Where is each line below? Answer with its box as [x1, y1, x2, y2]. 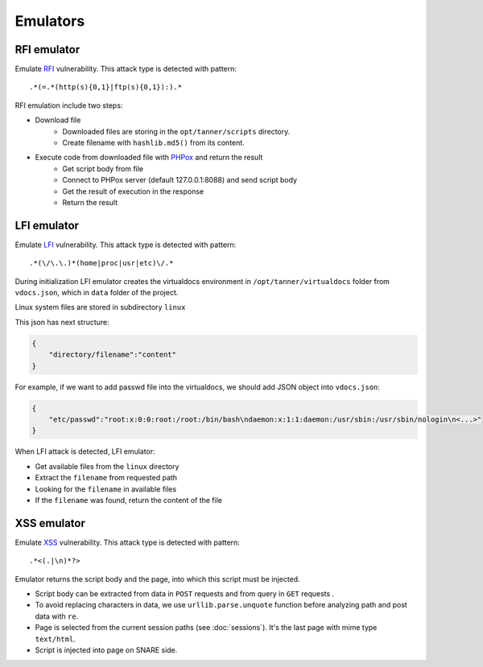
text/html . [35, 634, 76, 644]
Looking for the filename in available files [35, 484, 177, 494]
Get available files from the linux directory [35, 461, 180, 471]
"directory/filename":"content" [48, 350, 177, 360]
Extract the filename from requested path [35, 473, 177, 483]
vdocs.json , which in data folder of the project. [14, 288, 179, 298]
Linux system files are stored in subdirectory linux [14, 303, 186, 312]
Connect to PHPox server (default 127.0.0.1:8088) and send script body [62, 175, 298, 185]
